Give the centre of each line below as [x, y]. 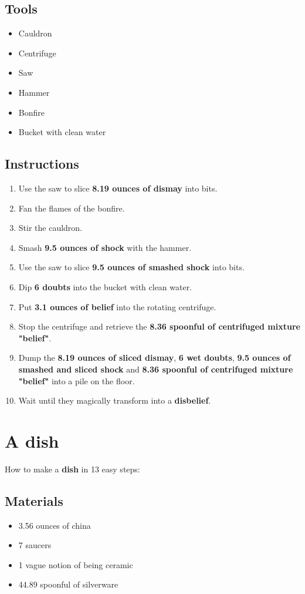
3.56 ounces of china [55, 525]
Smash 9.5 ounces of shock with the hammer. [105, 247]
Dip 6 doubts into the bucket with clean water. [105, 286]
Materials [34, 500]
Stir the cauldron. [50, 228]
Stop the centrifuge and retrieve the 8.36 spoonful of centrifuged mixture [159, 326]
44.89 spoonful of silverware [68, 584]
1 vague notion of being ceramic [76, 564]
